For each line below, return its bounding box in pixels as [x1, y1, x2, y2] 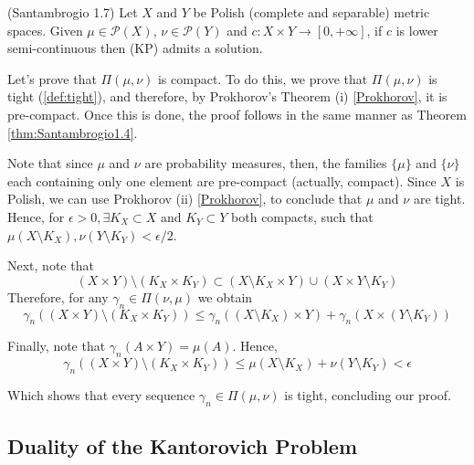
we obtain [197, 287, 253, 306]
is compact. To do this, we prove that [157, 69, 368, 88]
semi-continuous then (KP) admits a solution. [7, 38, 263, 58]
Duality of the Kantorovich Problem [7, 432, 358, 460]
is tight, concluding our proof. [284, 385, 451, 404]
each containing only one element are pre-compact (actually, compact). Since [7, 171, 437, 190]
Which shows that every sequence [7, 385, 195, 404]
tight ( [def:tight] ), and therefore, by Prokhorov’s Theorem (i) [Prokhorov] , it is [7, 87, 448, 106]
